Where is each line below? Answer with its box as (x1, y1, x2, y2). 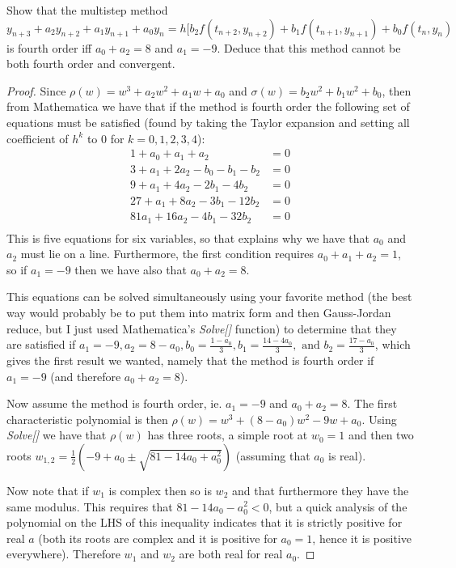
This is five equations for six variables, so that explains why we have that (6, 229, 369, 246)
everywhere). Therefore (6, 545, 120, 562)
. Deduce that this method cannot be (217, 39, 401, 56)
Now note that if (6, 481, 89, 498)
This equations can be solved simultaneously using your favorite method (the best (6, 288, 412, 305)
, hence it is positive (312, 529, 412, 546)
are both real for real (179, 545, 283, 562)
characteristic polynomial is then (6, 410, 168, 427)
